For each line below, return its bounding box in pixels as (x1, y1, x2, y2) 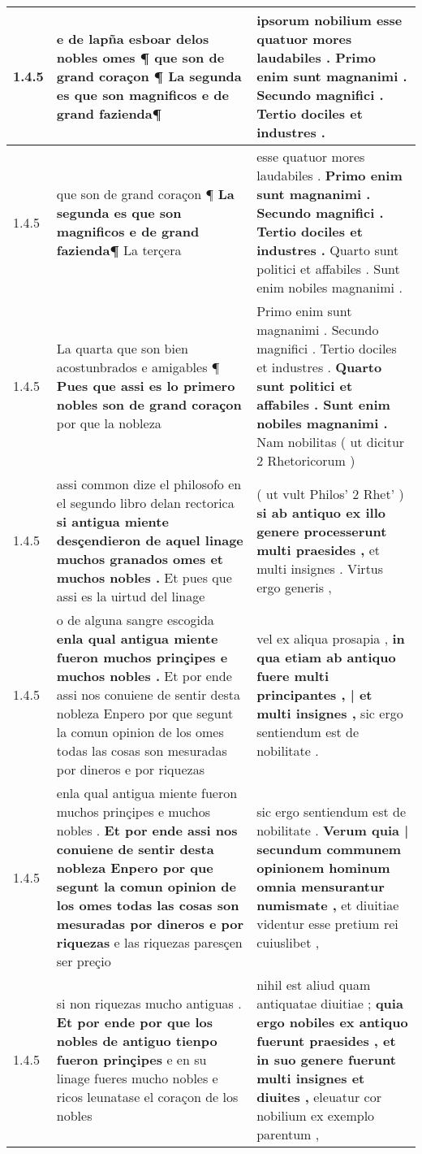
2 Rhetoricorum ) (256, 451, 355, 470)
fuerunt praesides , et (256, 1031, 396, 1050)
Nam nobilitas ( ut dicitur (256, 432, 405, 451)
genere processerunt (256, 521, 387, 540)
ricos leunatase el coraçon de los (56, 1087, 239, 1106)
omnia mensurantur (256, 877, 385, 896)
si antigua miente (56, 512, 169, 531)
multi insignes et (256, 1069, 365, 1087)
